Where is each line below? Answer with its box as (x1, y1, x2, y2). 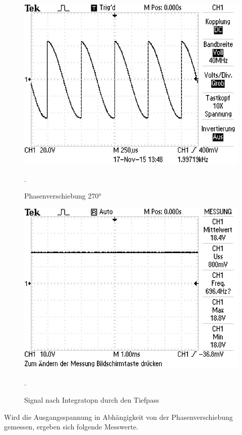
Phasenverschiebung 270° (24, 190, 101, 201)
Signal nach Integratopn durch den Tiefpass (24, 394, 159, 405)
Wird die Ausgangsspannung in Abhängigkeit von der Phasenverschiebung (4, 411, 233, 422)
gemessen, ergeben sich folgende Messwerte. (4, 421, 139, 432)
